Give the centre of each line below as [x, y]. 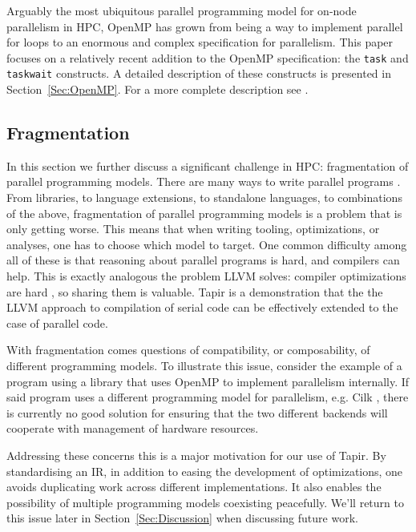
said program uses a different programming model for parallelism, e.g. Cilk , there [208, 397]
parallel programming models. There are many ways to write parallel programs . [204, 181]
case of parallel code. [57, 322]
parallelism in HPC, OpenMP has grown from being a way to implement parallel [205, 26]
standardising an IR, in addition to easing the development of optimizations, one [205, 471]
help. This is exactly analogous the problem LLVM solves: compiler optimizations [206, 276]
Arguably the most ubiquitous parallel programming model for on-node [182, 10]
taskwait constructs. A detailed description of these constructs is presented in [199, 73]
